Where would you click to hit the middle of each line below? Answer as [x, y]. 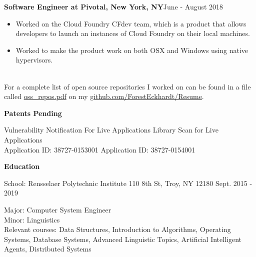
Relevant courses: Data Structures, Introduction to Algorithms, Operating [117, 229]
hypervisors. [34, 60]
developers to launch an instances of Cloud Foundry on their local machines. [133, 33]
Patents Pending [33, 113]
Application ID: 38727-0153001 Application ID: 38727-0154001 [100, 149]
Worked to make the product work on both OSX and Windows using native [132, 50]
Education [22, 166]
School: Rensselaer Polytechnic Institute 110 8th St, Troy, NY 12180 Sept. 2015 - [128, 183]
